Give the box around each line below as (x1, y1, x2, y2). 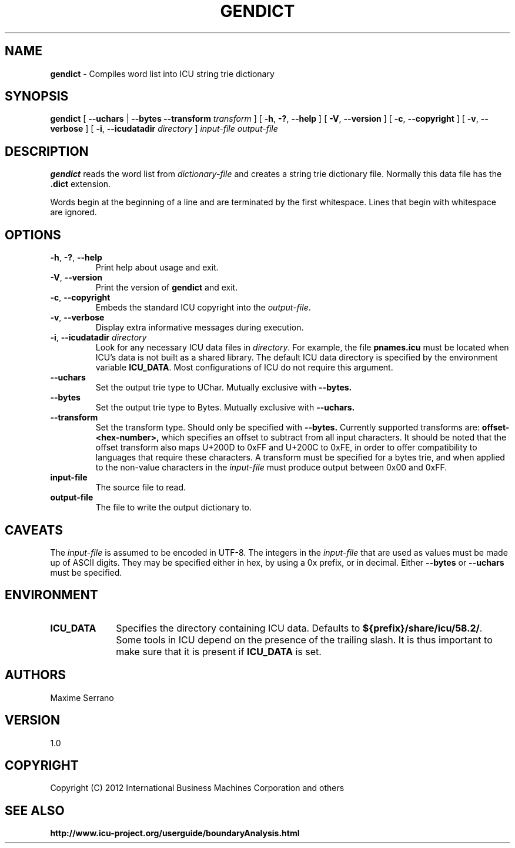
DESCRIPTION (5, 143, 89, 159)
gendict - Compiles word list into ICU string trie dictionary (50, 68, 275, 79)
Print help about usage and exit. (95, 262, 219, 273)
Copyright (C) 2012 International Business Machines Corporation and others (50, 783, 345, 793)
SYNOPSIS (5, 89, 69, 104)
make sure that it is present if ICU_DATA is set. (116, 645, 322, 657)
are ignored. (50, 207, 97, 218)
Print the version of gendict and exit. (95, 282, 238, 293)
